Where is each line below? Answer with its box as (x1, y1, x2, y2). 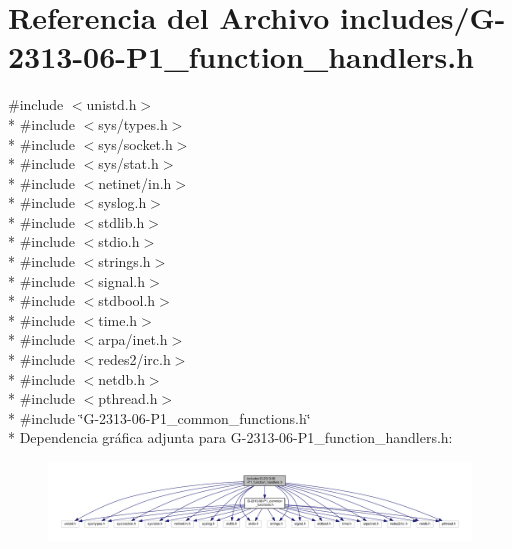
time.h (98, 309, 138, 330)
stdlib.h (98, 211, 145, 232)
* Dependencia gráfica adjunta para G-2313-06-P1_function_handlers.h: (8, 427, 453, 448)
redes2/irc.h (98, 349, 171, 370)
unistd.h (86, 94, 137, 115)
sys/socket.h (98, 133, 173, 154)
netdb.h (98, 368, 145, 389)
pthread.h (98, 388, 158, 409)
